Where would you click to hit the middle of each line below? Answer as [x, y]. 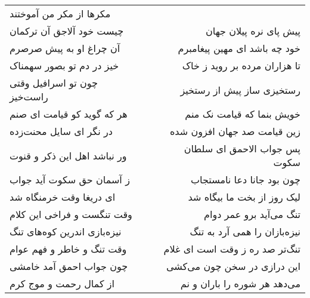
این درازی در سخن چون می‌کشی [233, 266]
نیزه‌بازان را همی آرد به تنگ [245, 231]
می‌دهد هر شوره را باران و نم [240, 283]
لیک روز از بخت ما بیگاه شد [244, 197]
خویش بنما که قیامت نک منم [243, 114]
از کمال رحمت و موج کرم [62, 283]
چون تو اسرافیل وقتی [54, 83]
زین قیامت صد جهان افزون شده [235, 131]
